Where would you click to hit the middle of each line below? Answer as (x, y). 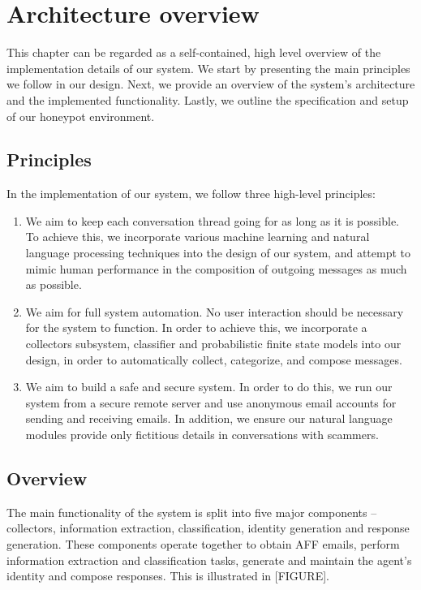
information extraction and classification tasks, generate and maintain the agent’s (209, 560)
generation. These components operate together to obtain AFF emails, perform (203, 544)
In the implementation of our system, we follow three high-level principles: (191, 194)
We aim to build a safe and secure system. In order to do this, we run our (209, 387)
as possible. (54, 284)
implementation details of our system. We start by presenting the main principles (208, 68)
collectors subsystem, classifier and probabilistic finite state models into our (213, 344)
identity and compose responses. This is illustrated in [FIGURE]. (168, 576)
